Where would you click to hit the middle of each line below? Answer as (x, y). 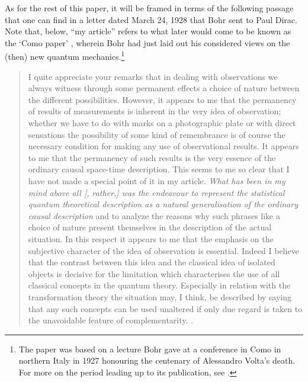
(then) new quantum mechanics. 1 (65, 56)
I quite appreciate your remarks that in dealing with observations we (153, 76)
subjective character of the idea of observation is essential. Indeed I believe (163, 250)
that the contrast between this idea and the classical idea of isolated (152, 262)
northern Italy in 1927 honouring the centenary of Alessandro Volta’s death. (157, 360)
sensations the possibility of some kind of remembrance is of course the (157, 134)
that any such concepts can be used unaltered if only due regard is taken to (165, 308)
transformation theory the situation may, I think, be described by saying (160, 296)
